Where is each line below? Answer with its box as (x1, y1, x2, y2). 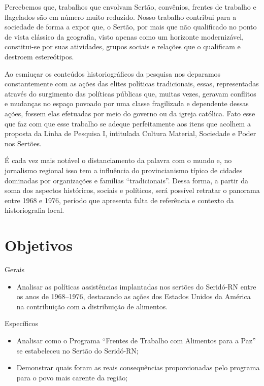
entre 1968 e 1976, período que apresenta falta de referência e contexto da (5, 195, 234, 205)
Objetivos (5, 235, 73, 255)
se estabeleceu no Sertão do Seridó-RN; (16, 345, 139, 356)
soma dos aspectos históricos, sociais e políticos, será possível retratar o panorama (5, 185, 260, 196)
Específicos (5, 318, 39, 329)
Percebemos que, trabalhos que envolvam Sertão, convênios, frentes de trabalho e (5, 2, 256, 12)
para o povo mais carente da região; (16, 372, 128, 382)
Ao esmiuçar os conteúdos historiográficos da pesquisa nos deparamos (5, 68, 221, 79)
